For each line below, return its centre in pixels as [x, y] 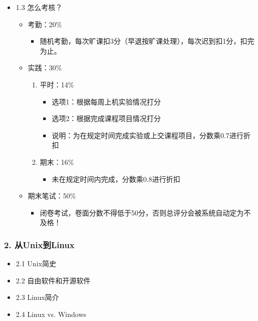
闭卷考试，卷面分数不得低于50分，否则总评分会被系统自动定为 [142, 212]
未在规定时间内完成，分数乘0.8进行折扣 [116, 179]
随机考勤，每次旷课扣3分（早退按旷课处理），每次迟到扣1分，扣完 [147, 41]
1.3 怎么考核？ [39, 7]
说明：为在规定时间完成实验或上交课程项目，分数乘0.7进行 [148, 135]
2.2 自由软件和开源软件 [53, 280]
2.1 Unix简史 [36, 263]
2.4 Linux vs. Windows [51, 314]
